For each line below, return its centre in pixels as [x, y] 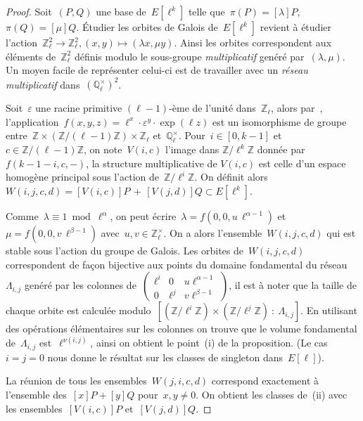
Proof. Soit [29, 11]
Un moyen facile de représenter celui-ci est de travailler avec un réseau [157, 70]
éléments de [31, 56]
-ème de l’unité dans [212, 108]
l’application [32, 121]
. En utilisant [329, 310]
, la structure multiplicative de [152, 163]
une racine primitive [79, 108]
